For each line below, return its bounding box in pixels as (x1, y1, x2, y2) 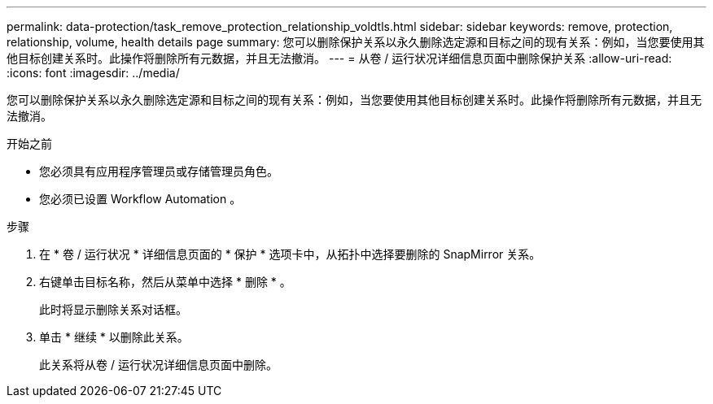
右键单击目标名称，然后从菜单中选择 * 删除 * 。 (39, 275, 291, 289)
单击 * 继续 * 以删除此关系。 (39, 330, 189, 344)
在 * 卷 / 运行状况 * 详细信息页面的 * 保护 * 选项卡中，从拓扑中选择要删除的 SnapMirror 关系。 (39, 247, 541, 261)
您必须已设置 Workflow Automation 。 (39, 192, 242, 206)
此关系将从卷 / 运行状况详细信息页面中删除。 (39, 358, 278, 371)
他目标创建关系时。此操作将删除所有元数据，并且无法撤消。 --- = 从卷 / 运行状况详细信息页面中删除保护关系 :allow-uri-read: (7, 51, 672, 65)
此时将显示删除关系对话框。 (39, 302, 187, 316)
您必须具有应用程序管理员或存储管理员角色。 (39, 164, 278, 178)
